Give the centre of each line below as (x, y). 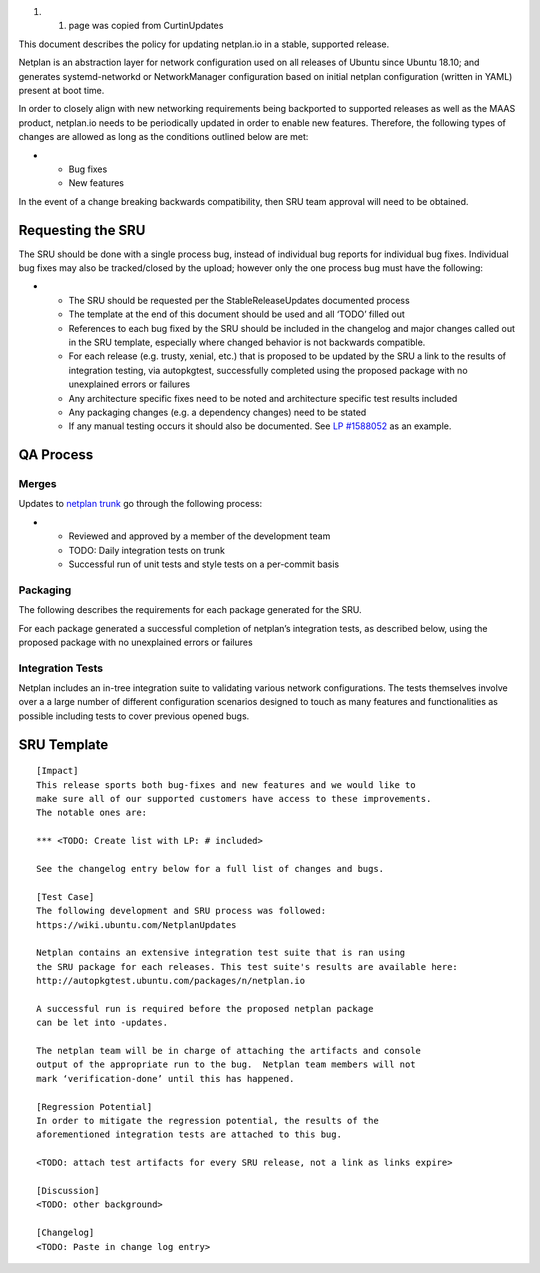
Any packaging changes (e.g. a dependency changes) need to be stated (217, 412)
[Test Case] (65, 896)
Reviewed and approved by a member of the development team (199, 536)
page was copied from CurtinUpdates (146, 26)
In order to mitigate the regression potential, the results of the (207, 1121)
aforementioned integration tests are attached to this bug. (189, 1134)
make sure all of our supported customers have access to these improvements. (234, 799)
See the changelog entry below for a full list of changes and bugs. (210, 868)
